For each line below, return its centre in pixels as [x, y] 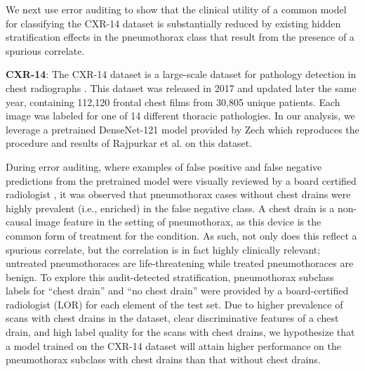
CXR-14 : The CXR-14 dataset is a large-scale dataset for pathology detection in [181, 74]
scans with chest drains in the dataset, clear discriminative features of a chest [172, 318]
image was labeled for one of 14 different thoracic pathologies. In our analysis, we [180, 116]
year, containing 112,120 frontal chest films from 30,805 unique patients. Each [173, 102]
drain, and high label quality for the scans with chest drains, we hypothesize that [180, 332]
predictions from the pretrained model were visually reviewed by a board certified [181, 180]
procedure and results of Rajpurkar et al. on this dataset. [129, 143]
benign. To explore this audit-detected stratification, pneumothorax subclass [170, 276]
